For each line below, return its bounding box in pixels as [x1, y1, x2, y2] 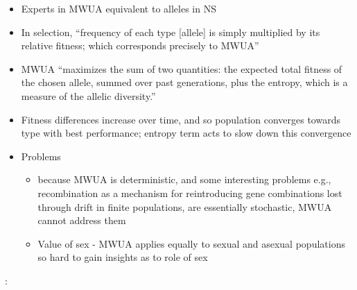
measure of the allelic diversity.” [21, 88, 156, 103]
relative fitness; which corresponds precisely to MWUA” [21, 38, 259, 53]
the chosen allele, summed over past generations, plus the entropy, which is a [21, 75, 348, 89]
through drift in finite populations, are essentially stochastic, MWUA [37, 199, 332, 214]
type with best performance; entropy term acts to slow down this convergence [21, 126, 351, 140]
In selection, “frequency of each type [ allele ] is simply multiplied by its [21, 24, 320, 39]
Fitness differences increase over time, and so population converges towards [21, 112, 340, 126]
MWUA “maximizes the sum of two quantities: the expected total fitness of [21, 61, 342, 76]
